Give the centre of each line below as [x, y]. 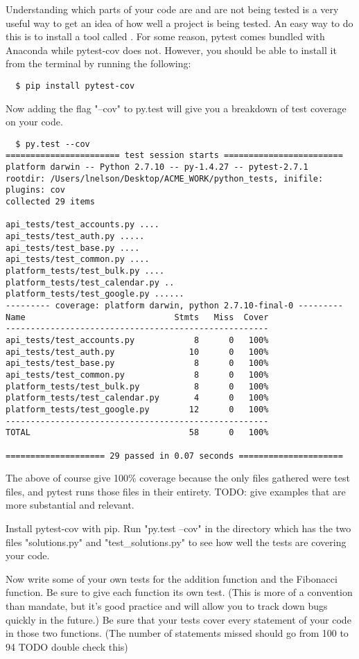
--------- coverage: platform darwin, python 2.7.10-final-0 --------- [174, 306]
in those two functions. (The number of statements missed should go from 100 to [177, 633]
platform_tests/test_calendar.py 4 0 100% [137, 398]
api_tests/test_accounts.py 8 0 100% [137, 340]
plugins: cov [35, 190]
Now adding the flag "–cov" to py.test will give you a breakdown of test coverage [176, 108]
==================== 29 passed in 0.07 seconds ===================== [174, 456]
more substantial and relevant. [70, 505]
